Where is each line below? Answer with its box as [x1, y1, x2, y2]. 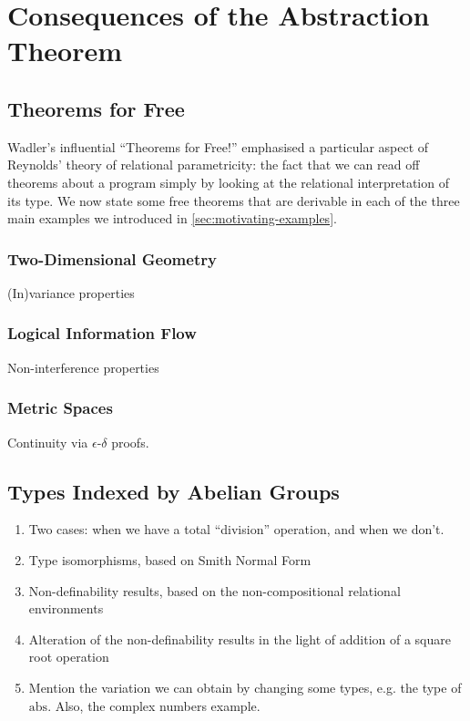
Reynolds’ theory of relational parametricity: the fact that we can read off [7, 155, 420, 174]
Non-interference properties [7, 357, 159, 376]
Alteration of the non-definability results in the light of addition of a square [28, 629, 451, 648]
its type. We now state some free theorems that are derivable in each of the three [7, 191, 460, 210]
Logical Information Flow [7, 322, 197, 345]
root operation [28, 647, 109, 666]
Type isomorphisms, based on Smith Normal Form [28, 550, 312, 569]
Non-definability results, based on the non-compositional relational [28, 581, 401, 600]
